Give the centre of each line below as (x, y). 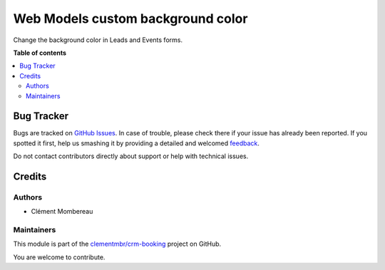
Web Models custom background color (130, 19)
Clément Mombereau (62, 212)
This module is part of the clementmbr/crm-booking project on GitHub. (117, 244)
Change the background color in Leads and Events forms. (98, 40)
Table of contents (40, 53)
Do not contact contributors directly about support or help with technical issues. (131, 156)
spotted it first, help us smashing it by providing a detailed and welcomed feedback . (137, 143)
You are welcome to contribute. (59, 257)
